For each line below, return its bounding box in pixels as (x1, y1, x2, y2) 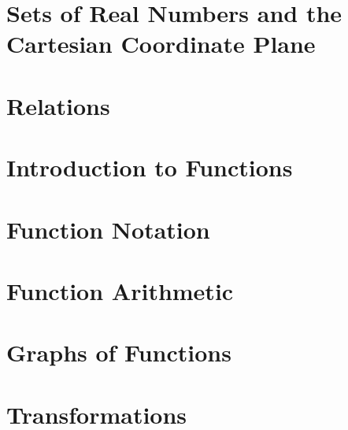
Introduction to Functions (6, 151, 293, 183)
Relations (6, 89, 110, 121)
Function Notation (6, 213, 210, 245)
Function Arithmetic (6, 274, 234, 306)
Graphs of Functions (6, 336, 231, 369)
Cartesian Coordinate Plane (6, 28, 316, 60)
